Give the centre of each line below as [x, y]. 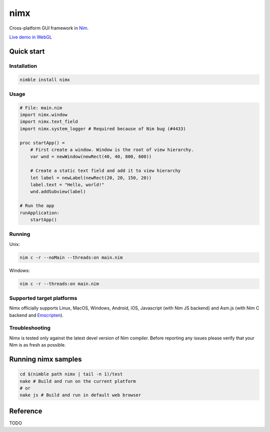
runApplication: [40, 213]
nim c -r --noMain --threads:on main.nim [71, 257]
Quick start [27, 51]
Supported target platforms [43, 298]
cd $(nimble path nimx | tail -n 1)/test [71, 374]
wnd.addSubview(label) [58, 192]
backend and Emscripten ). [36, 315]
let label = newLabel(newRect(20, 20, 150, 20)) [91, 178]
